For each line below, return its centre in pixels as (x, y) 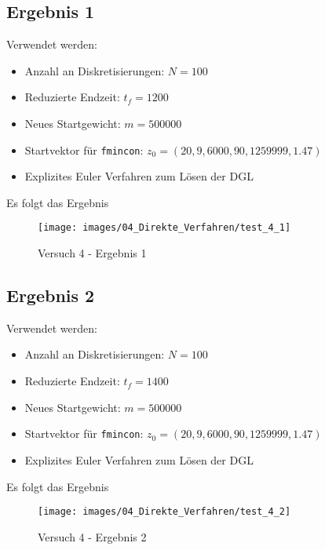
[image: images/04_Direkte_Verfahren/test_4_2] (164, 512)
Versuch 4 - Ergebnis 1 (92, 253)
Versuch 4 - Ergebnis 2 (92, 536)
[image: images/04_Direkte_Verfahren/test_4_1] (164, 228)
